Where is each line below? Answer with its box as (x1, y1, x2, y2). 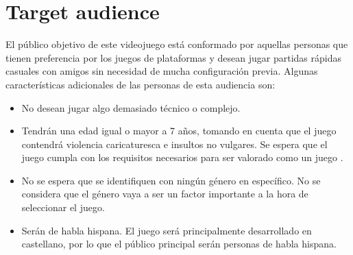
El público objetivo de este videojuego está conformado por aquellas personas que (5, 37, 348, 51)
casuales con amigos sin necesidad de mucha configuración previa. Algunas (5, 64, 318, 78)
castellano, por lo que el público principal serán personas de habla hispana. (21, 236, 337, 251)
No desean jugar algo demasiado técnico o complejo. (21, 100, 241, 114)
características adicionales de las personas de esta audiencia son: (5, 77, 276, 91)
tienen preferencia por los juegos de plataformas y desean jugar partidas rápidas (5, 50, 341, 64)
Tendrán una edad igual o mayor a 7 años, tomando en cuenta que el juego (21, 123, 337, 138)
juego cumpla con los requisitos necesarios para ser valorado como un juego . (21, 150, 343, 165)
